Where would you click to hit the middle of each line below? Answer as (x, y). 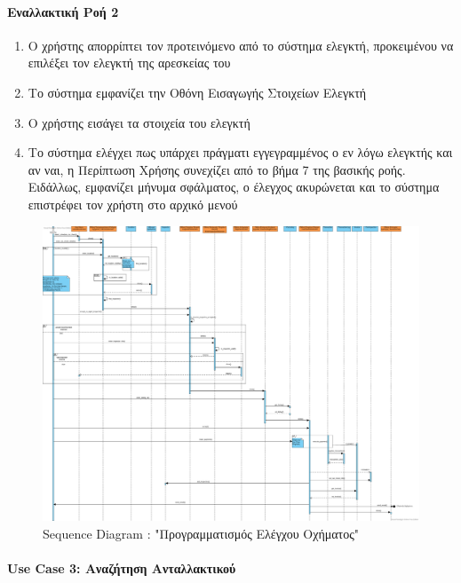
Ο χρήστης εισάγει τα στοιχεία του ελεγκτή (139, 122)
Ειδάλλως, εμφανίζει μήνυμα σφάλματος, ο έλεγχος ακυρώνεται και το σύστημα (234, 187)
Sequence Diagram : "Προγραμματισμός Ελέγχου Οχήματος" (201, 533)
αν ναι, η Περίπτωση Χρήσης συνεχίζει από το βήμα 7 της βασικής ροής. (217, 169)
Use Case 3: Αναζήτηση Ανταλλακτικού (122, 567)
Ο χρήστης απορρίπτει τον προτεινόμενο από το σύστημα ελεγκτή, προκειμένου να (241, 45)
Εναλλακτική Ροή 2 (63, 11)
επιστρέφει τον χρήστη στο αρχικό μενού (133, 204)
